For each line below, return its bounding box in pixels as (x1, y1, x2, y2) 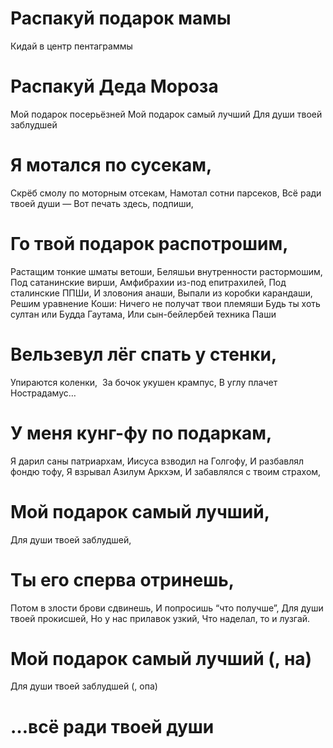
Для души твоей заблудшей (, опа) (10, 680, 158, 692)
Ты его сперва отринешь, (10, 568, 235, 591)
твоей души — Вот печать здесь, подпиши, (10, 197, 194, 209)
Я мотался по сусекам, (10, 154, 213, 177)
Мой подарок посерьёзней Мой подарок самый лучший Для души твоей (10, 108, 323, 120)
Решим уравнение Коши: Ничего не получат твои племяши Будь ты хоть (10, 297, 321, 309)
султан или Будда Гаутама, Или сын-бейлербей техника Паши (10, 308, 277, 320)
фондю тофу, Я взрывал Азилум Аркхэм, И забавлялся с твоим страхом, (10, 465, 322, 477)
